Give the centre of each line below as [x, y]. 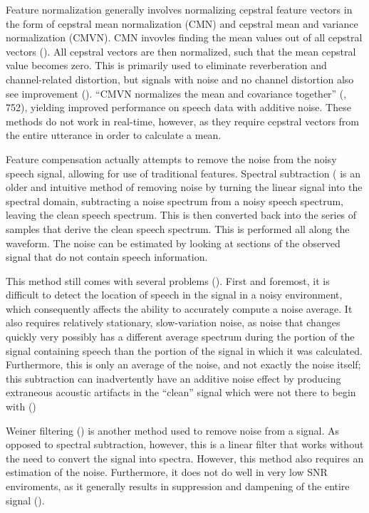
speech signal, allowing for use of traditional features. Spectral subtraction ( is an [183, 173]
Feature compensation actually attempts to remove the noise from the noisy [171, 159]
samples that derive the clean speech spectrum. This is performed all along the [178, 228]
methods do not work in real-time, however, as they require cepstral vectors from [183, 121]
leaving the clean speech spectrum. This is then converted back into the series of [181, 215]
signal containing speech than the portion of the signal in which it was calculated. [184, 350]
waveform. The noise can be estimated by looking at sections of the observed [173, 243]
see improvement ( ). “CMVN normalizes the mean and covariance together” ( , [176, 93]
